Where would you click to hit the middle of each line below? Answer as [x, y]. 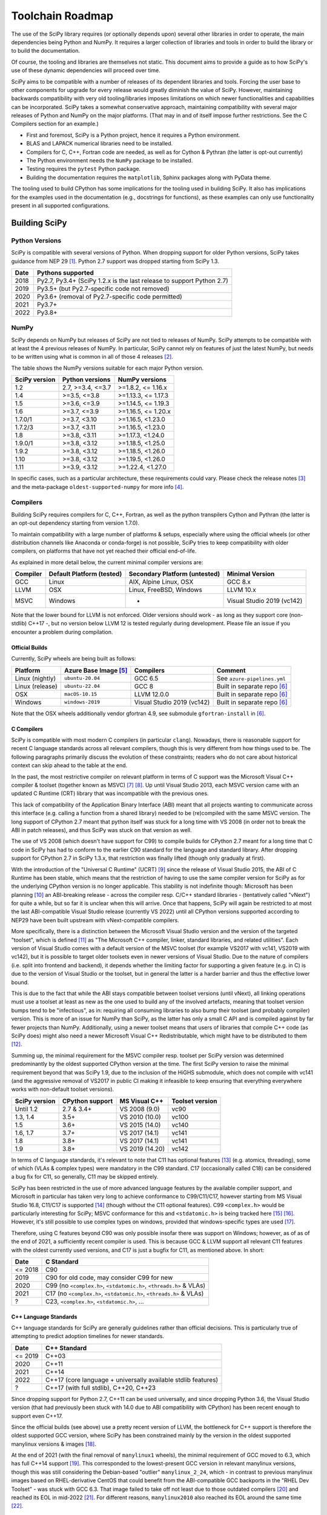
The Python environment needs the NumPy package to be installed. [110, 161]
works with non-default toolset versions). [63, 1089]
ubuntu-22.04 [82, 686]
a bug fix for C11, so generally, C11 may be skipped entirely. [85, 1177]
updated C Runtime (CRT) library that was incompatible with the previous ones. [110, 793]
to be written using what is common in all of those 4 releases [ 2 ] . [92, 357]
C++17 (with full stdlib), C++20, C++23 [101, 1388]
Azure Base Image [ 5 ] [96, 670]
